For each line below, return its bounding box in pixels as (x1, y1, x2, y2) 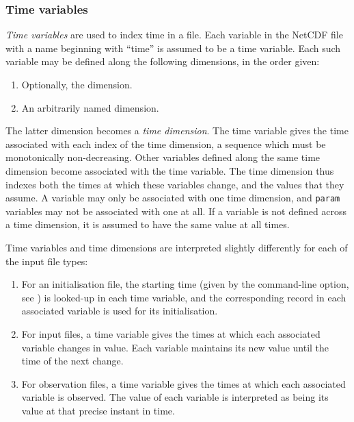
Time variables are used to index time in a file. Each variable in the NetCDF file (5, 27, 343, 42)
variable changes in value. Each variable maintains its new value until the (21, 340, 329, 354)
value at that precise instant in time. (21, 403, 175, 417)
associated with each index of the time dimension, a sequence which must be (5, 136, 326, 151)
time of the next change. (21, 353, 124, 368)
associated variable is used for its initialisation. (21, 303, 218, 318)
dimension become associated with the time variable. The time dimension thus (5, 163, 334, 177)
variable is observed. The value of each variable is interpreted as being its (21, 390, 329, 404)
